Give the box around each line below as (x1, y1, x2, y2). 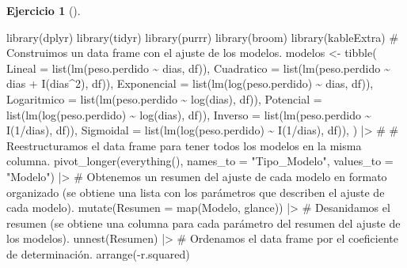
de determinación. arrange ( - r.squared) (6, 245, 190, 262)
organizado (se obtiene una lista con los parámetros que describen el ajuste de (6, 183, 385, 200)
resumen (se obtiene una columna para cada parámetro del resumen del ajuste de (6, 214, 401, 231)
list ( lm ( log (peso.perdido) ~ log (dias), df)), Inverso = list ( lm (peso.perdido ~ (6, 106, 371, 123)
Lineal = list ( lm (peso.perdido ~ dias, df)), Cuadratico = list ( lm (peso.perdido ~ (6, 59, 390, 76)
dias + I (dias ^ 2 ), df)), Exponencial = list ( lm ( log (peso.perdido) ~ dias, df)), (6, 75, 374, 92)
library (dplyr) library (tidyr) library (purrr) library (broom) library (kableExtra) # (6, 28, 399, 45)
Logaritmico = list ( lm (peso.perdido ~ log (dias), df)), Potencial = (6, 90, 322, 107)
